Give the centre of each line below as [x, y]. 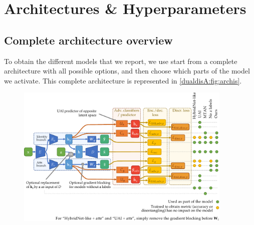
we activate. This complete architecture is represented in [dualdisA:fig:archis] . [123, 80]
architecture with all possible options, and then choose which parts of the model [127, 71]
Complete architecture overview [88, 40]
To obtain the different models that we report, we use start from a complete [121, 61]
